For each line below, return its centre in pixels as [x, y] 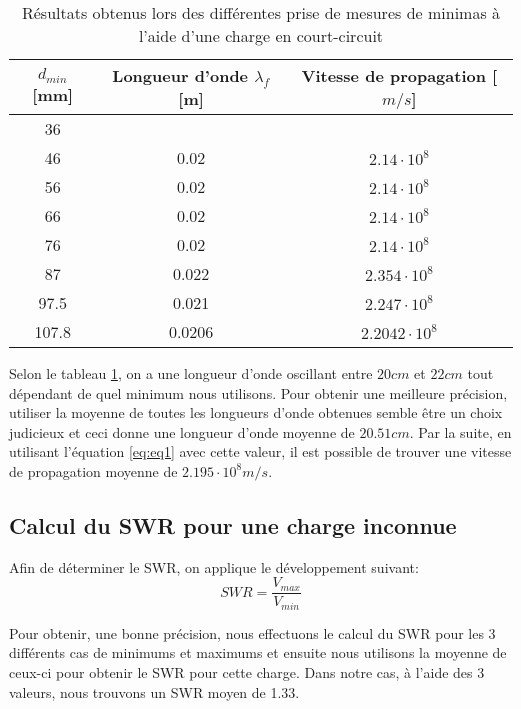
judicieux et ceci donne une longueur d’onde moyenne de [182, 431]
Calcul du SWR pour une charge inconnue [233, 524]
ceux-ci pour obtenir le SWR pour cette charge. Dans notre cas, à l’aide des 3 [247, 672]
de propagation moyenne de [93, 470]
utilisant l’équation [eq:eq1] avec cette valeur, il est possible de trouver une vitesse [260, 451]
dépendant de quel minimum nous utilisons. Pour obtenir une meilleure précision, [258, 392]
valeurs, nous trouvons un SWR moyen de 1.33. [154, 691]
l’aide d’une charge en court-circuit [261, 35]
